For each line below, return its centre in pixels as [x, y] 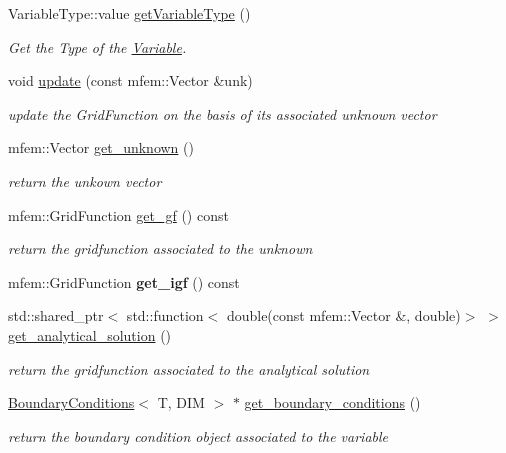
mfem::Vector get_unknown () [101, 147]
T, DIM [181, 402]
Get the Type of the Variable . [97, 46]
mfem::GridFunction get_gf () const [118, 214]
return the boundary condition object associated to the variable [198, 435]
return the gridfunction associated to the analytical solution [189, 368]
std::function [165, 315]
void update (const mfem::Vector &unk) [130, 80]
